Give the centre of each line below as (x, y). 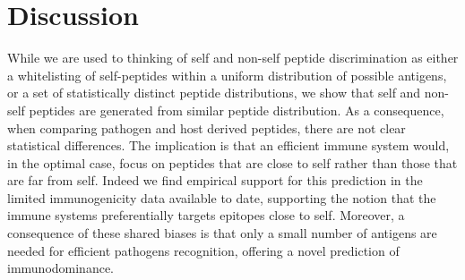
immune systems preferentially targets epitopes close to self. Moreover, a (206, 215)
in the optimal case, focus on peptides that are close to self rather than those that (232, 162)
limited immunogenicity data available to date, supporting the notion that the (222, 197)
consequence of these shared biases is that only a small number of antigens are (222, 233)
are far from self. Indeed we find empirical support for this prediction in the (215, 180)
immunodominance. (61, 268)
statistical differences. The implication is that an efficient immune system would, (228, 145)
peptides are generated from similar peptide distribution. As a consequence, (237, 110)
